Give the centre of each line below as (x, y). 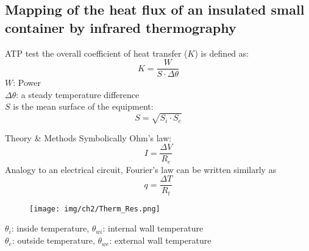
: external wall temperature (160, 240)
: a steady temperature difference (78, 94)
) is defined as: (222, 53)
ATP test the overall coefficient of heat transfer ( (96, 53)
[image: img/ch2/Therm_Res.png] (95, 209)
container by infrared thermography (121, 27)
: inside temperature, (50, 228)
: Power (27, 83)
